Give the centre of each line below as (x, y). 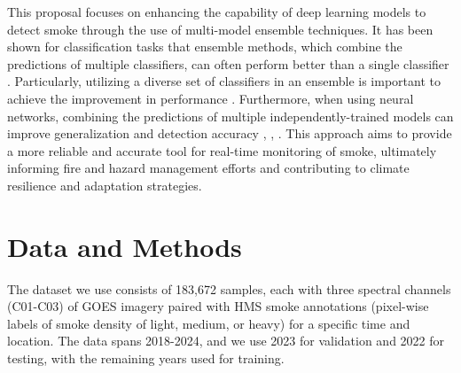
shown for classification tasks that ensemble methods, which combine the (205, 47)
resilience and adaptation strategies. (105, 185)
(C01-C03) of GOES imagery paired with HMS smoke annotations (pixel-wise (218, 306)
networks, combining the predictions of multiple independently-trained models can (230, 116)
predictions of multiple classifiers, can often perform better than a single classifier (228, 63)
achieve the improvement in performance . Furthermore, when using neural (211, 98)
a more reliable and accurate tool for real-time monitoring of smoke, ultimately (222, 150)
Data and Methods (125, 246)
